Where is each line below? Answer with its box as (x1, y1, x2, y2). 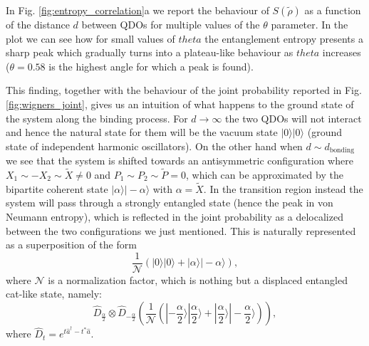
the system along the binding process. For (6, 110, 188, 125)
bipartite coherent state (6, 181, 108, 196)
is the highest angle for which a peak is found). (48, 58, 254, 73)
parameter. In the (271, 17, 348, 31)
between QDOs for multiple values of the (81, 17, 260, 31)
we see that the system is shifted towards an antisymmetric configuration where (6, 153, 353, 168)
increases (322, 45, 361, 60)
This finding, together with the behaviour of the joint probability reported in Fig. (6, 83, 362, 98)
